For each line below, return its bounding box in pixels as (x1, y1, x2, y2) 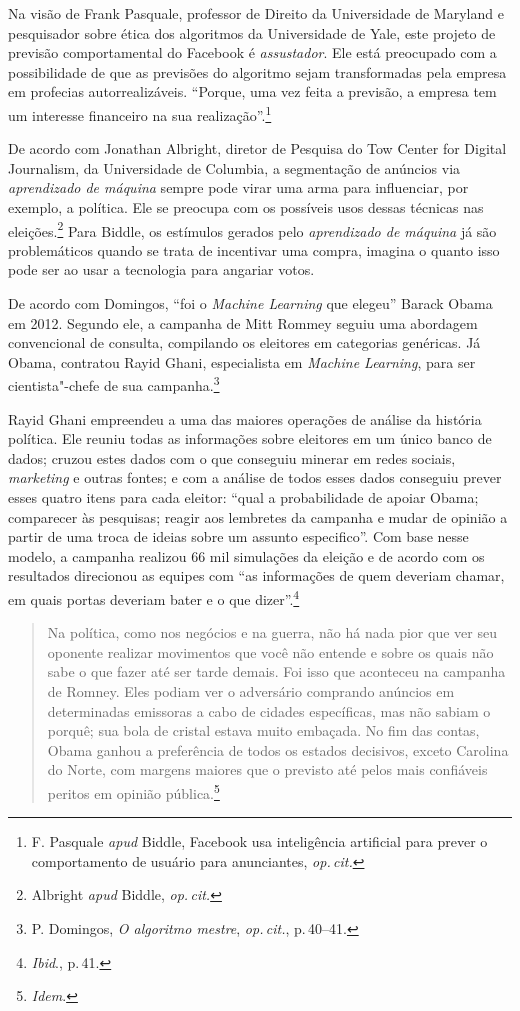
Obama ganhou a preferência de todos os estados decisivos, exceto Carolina (47, 739, 509, 760)
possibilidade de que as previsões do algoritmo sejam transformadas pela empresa (8, 61, 507, 82)
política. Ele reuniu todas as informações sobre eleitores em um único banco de (8, 428, 492, 449)
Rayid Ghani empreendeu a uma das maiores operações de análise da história (8, 408, 482, 429)
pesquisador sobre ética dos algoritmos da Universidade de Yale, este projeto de (8, 22, 496, 43)
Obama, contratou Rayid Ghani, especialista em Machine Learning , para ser (8, 351, 476, 372)
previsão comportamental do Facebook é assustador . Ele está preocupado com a (8, 42, 497, 63)
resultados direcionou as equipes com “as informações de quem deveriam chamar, (8, 565, 505, 586)
